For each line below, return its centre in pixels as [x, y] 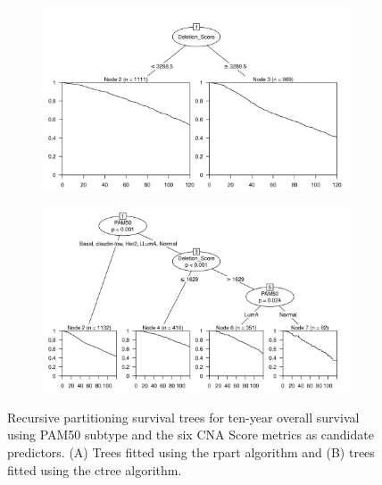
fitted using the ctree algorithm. [95, 469]
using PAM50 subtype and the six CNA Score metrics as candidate [191, 435]
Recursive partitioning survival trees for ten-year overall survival [183, 417]
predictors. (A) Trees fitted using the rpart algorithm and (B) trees [191, 452]
